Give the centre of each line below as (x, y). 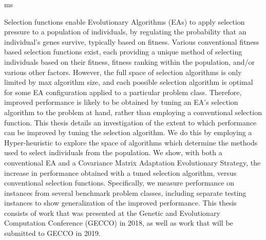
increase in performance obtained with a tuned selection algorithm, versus (120, 172)
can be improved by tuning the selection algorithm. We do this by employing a (128, 132)
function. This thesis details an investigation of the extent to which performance (130, 122)
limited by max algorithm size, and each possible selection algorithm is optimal (129, 82)
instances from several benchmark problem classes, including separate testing (125, 192)
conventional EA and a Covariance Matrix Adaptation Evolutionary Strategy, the (132, 162)
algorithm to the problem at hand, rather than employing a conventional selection (133, 112)
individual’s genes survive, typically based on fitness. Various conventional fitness (132, 41)
